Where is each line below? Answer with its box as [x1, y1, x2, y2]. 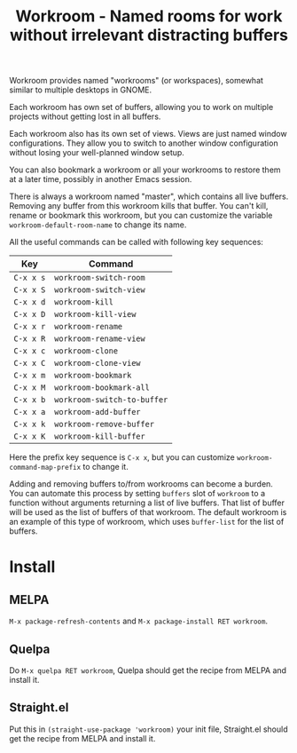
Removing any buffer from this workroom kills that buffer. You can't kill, [9, 201, 269, 211]
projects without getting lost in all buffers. [9, 111, 161, 122]
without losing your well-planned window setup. [9, 147, 184, 158]
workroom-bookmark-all [54, 383, 151, 392]
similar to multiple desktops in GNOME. [9, 84, 152, 95]
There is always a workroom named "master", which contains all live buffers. [9, 191, 289, 202]
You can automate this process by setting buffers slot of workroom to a [9, 488, 266, 499]
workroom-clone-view [54, 358, 141, 369]
